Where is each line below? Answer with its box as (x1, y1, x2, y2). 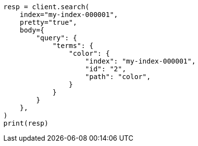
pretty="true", (19, 18, 77, 26)
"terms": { (52, 42, 94, 49)
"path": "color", (85, 73, 151, 81)
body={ (19, 26, 45, 34)
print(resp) (3, 119, 49, 127)
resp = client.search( (3, 3, 90, 11)
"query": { (36, 34, 77, 42)
